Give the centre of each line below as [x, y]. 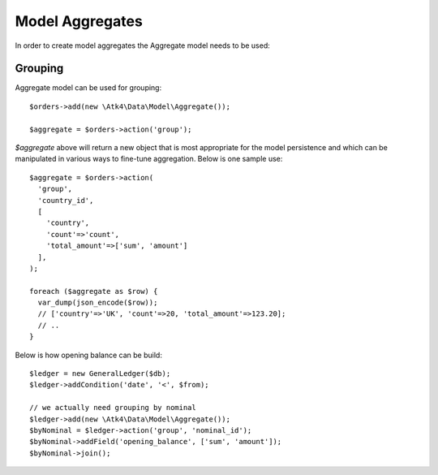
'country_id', [66, 200]
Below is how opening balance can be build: [88, 355]
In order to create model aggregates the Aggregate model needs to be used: [143, 45]
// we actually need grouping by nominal [113, 408]
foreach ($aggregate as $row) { [94, 291]
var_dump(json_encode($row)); [98, 303]
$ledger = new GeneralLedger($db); [100, 374]
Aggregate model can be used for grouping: [88, 88]
